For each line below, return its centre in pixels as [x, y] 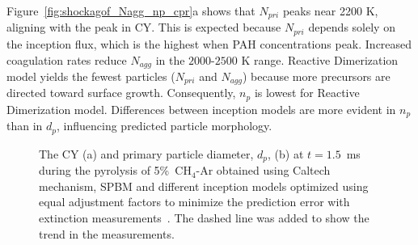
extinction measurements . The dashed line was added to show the [204, 218]
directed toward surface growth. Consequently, [121, 93]
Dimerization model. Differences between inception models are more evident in [201, 109]
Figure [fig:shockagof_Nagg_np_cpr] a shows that [131, 11]
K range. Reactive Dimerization [320, 59]
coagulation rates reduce [67, 59]
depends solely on [352, 27]
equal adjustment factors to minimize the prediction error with [194, 202]
